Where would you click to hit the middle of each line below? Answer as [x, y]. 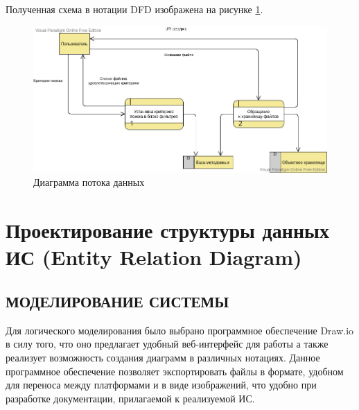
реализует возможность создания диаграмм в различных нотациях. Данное [163, 357]
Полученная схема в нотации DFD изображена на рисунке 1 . [134, 9]
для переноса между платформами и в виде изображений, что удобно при [161, 385]
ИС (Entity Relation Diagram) [154, 257]
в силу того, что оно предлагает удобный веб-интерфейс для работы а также [167, 344]
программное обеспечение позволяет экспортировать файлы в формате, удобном [175, 371]
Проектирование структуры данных [167, 230]
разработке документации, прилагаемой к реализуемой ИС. [130, 398]
